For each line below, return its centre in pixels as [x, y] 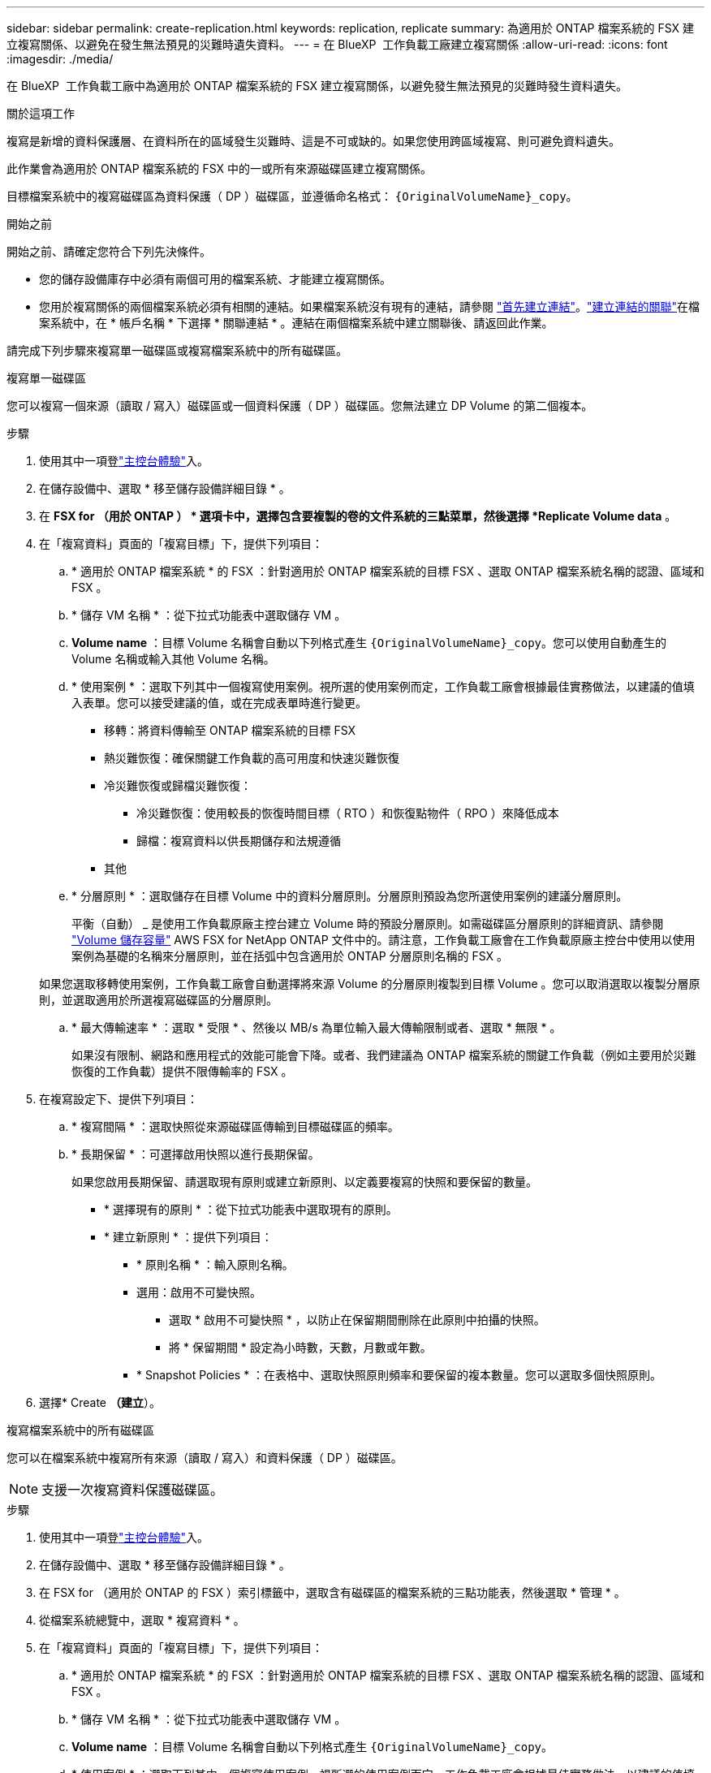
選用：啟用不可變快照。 [199, 1292]
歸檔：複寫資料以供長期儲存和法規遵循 [239, 841]
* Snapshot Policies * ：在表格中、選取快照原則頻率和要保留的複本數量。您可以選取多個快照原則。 [399, 1375]
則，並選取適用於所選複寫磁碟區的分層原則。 [158, 1000]
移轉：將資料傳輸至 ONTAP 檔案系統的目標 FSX [230, 730]
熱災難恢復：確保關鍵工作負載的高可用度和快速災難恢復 [252, 758]
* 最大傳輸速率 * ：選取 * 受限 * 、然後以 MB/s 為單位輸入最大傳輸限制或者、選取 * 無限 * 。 [317, 1027]
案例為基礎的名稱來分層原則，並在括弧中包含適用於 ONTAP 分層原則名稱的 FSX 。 [290, 956]
